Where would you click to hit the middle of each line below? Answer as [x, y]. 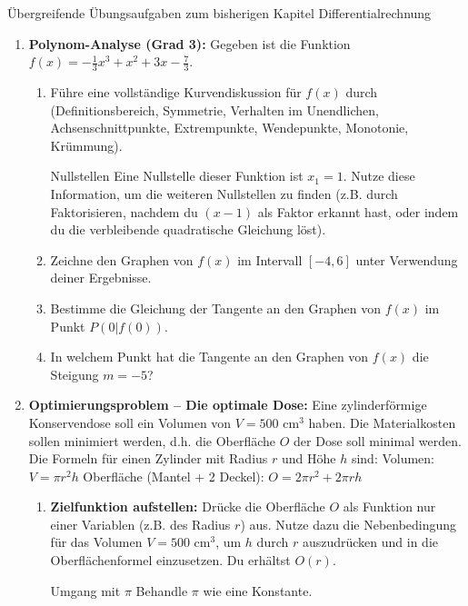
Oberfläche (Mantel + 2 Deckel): [174, 476]
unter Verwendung [407, 259]
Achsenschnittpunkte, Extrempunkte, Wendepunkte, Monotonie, [229, 128]
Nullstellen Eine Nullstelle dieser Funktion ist [177, 176]
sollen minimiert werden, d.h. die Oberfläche [152, 440]
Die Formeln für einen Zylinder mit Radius [148, 458]
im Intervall [270, 259]
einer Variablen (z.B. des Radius [140, 524]
